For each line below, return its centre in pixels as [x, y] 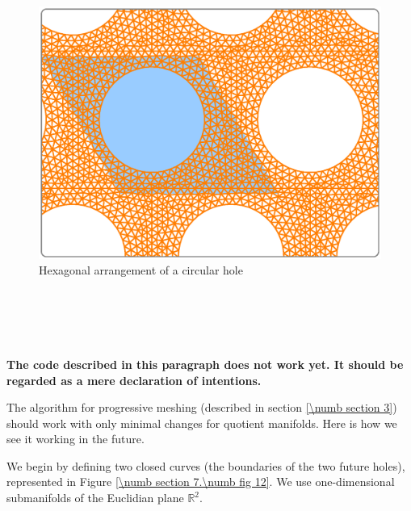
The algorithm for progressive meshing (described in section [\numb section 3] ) [202, 407]
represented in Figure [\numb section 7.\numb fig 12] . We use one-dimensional [201, 482]
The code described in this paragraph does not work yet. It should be [205, 364]
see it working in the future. [75, 439]
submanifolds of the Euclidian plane [95, 498]
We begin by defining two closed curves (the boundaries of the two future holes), [206, 465]
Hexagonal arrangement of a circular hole [141, 270]
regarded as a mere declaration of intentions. [134, 380]
